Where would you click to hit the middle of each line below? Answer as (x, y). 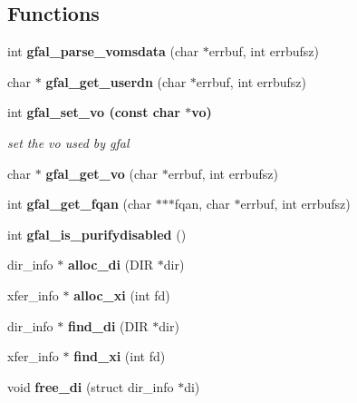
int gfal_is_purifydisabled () (97, 234)
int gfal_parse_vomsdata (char (103, 51)
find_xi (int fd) (120, 356)
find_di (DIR (108, 325)
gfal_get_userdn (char (116, 81)
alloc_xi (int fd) (122, 295)
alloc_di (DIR (111, 265)
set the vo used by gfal (68, 142)
